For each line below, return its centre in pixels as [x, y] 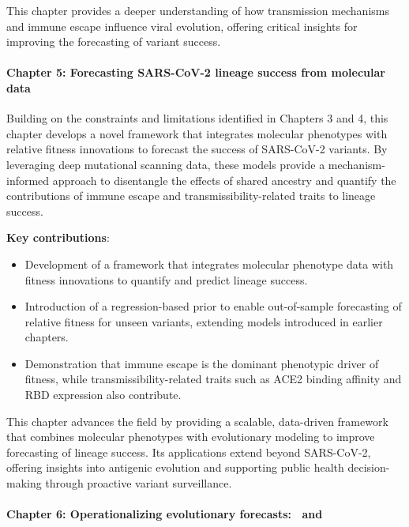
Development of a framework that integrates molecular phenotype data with [209, 263]
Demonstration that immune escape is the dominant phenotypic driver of [202, 363]
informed [28, 180]
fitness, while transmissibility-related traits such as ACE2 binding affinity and [213, 379]
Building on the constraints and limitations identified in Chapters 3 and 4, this [197, 118]
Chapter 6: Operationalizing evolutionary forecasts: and [165, 514]
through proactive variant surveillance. [139, 483]
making [24, 483]
